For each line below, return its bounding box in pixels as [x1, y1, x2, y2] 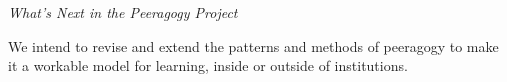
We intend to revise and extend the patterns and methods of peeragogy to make [8, 35, 499, 56]
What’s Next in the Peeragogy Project [8, 2, 238, 22]
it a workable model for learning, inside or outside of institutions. [8, 55, 408, 76]
